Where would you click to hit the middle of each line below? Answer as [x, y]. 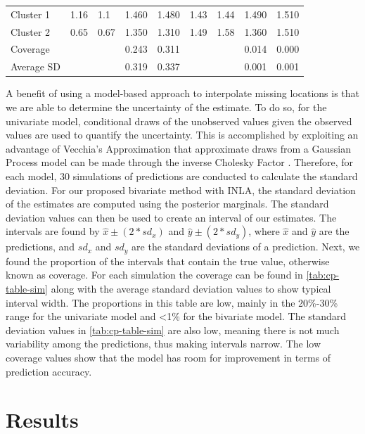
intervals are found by [53, 231]
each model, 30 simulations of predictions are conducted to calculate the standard [182, 175]
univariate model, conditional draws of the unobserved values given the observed [179, 121]
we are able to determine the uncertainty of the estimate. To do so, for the [166, 107]
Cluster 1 [31, 14]
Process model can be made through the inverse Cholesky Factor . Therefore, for [180, 162]
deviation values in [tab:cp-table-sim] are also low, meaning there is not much [173, 330]
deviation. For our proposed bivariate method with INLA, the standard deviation [181, 190]
